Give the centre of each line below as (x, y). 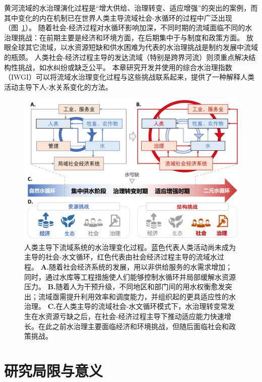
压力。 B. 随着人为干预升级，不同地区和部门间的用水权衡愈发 (125, 286)
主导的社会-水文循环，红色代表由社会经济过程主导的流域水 (121, 257)
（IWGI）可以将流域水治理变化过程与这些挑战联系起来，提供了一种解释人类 (129, 77)
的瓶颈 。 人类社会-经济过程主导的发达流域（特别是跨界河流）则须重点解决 (126, 57)
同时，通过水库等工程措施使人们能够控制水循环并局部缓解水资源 (130, 276)
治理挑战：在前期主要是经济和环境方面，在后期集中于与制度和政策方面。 (124, 37)
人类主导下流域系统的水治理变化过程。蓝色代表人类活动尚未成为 (130, 247)
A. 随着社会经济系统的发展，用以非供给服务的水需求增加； (137, 267)
